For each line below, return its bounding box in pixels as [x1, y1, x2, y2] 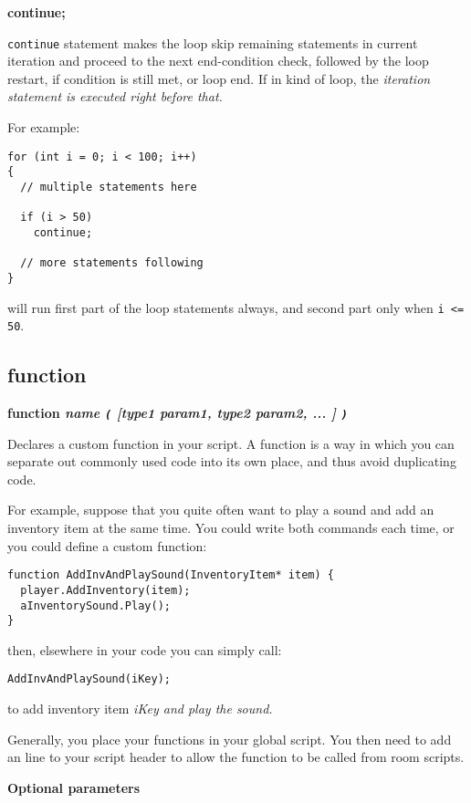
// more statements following [20, 256, 204, 270]
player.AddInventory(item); [20, 583, 191, 597]
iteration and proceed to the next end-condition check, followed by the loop [7, 51, 429, 70]
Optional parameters [7, 777, 141, 797]
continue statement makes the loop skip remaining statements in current [7, 33, 418, 52]
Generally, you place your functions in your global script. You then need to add [7, 729, 452, 748]
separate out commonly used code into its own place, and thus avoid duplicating [7, 452, 456, 471]
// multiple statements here [20, 180, 197, 193]
